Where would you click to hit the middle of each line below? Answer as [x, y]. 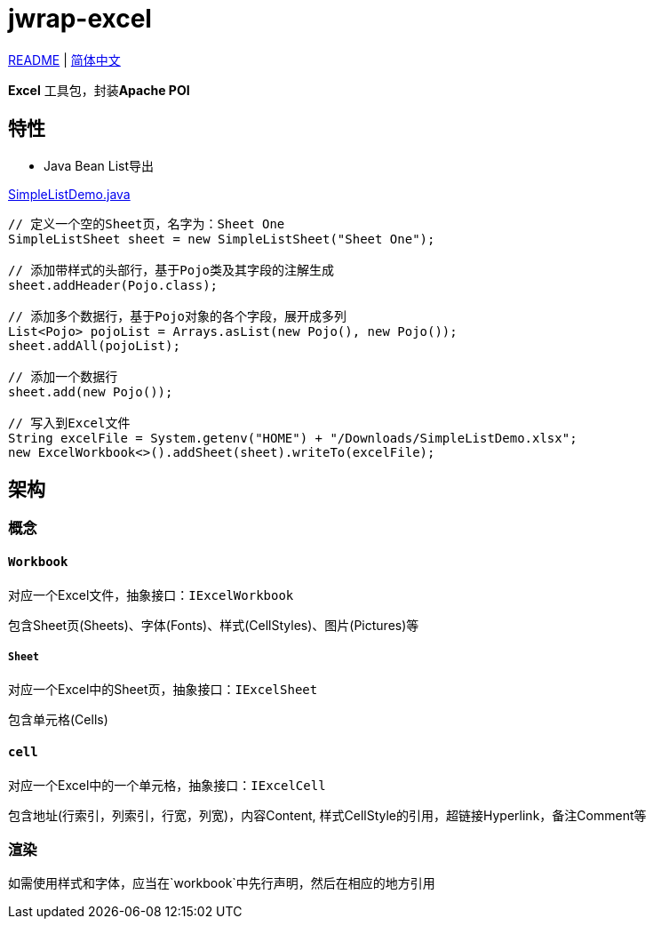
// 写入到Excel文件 [69, 423]
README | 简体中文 [64, 60]
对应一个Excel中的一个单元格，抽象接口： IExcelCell [167, 785]
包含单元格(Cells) [58, 720]
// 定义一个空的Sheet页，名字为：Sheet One [147, 224]
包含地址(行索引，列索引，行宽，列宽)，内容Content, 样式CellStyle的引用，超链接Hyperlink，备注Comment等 [327, 815]
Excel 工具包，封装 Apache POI [99, 90]
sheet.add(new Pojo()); [91, 391]
